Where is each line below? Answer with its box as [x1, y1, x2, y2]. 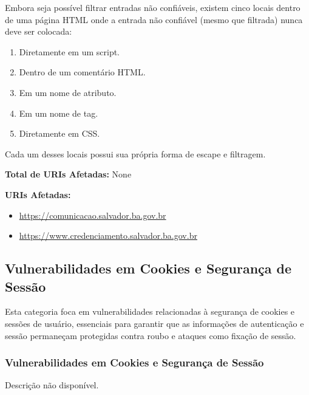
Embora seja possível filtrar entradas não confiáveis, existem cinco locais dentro [5, 1, 301, 13]
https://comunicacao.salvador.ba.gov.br [19, 208, 166, 221]
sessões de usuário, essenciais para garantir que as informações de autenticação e [5, 317, 304, 329]
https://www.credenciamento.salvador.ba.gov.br [19, 229, 197, 242]
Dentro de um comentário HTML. [19, 66, 146, 78]
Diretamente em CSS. [19, 127, 100, 140]
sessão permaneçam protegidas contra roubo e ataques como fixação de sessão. [5, 329, 296, 342]
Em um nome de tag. [19, 106, 98, 119]
